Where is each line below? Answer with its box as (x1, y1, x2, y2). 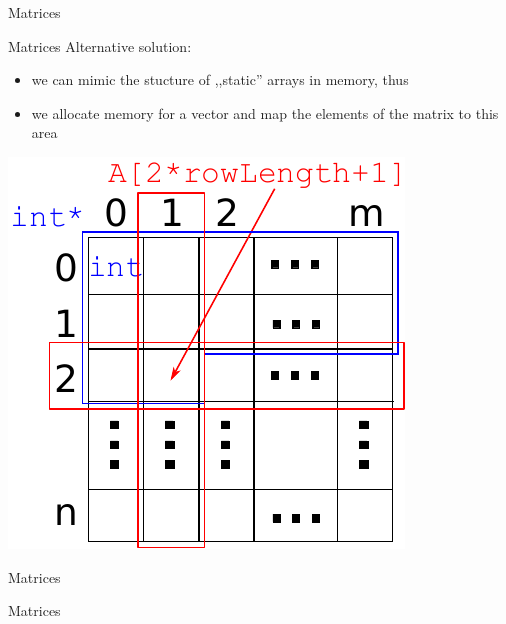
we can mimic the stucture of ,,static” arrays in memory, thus (31, 69, 409, 90)
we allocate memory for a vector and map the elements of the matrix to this (31, 102, 499, 123)
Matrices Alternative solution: (8, 35, 192, 56)
